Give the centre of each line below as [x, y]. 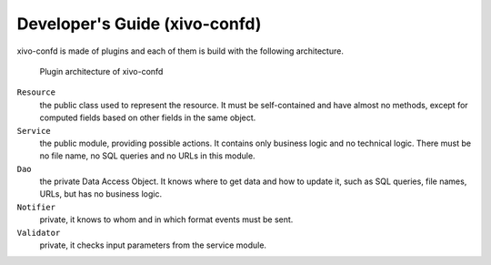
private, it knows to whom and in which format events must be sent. [166, 219]
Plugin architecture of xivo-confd [101, 71]
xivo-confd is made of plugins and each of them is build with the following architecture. [180, 51]
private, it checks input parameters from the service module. [153, 245]
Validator [39, 233]
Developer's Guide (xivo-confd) [139, 24]
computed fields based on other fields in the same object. [148, 117]
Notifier [36, 207]
